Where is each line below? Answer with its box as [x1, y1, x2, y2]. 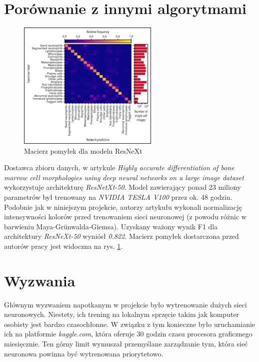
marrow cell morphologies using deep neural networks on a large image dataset [4, 172, 244, 182]
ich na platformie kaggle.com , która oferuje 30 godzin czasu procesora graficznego [4, 328, 252, 339]
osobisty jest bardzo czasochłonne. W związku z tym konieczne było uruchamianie [4, 318, 255, 329]
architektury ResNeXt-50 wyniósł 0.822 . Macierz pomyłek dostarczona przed [4, 231, 239, 241]
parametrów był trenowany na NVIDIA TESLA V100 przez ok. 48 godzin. [4, 191, 232, 202]
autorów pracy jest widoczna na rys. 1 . [4, 240, 123, 251]
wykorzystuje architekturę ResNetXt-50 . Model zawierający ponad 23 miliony [4, 182, 241, 192]
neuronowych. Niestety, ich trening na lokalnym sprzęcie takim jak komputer [4, 309, 239, 319]
